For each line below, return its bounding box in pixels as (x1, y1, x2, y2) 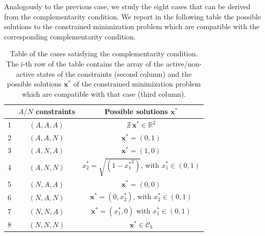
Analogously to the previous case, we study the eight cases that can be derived (4, 1, 251, 11)
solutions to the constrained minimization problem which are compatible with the (4, 21, 260, 32)
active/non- (165, 58, 202, 69)
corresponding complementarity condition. (4, 31, 136, 41)
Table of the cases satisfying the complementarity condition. (10, 48, 198, 59)
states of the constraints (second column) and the (37, 68, 192, 79)
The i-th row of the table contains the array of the (6, 58, 164, 69)
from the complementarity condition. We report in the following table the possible (4, 11, 261, 22)
